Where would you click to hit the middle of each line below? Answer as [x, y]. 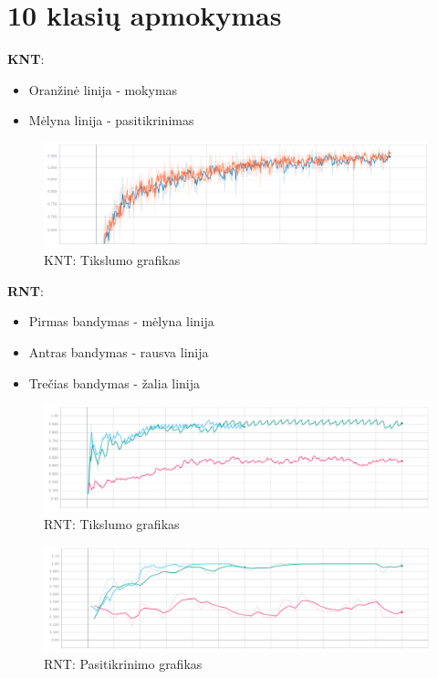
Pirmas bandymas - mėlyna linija [121, 321]
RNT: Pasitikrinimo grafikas [123, 664]
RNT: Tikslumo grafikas [112, 524]
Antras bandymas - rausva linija [119, 351]
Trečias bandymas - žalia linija [115, 382]
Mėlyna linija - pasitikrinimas [111, 120]
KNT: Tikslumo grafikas [112, 260]
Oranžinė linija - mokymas [103, 89]
